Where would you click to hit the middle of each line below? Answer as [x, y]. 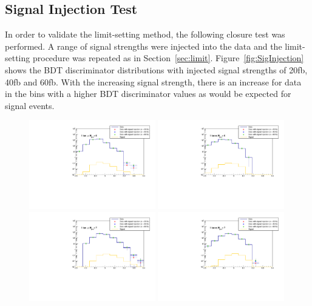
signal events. [30, 105]
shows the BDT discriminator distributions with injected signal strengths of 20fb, [156, 69]
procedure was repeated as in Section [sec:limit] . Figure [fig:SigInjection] [168, 58]
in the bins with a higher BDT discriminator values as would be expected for [148, 94]
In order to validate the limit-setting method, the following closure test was [145, 34]
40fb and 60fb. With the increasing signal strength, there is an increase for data [153, 81]
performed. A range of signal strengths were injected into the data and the [144, 46]
